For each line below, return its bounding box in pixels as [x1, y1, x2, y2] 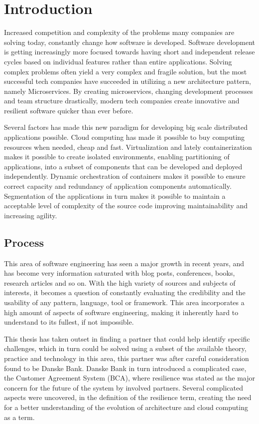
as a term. [4, 412, 35, 422]
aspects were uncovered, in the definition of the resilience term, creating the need [4, 392, 252, 403]
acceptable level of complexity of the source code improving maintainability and [4, 200, 248, 211]
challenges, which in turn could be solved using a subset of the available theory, [4, 343, 247, 354]
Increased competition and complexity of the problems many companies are [4, 27, 235, 37]
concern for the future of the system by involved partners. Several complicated [4, 382, 243, 393]
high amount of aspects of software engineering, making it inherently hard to [4, 307, 239, 317]
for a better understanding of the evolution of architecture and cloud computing [4, 402, 248, 412]
